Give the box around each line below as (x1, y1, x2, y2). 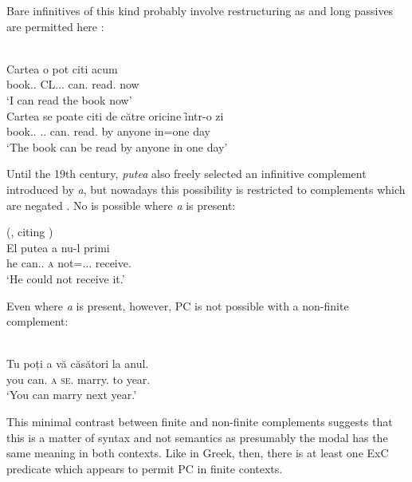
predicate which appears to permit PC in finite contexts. (6, 460, 283, 476)
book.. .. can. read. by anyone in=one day (6, 123, 210, 140)
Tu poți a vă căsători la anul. (6, 355, 149, 372)
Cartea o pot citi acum (6, 60, 118, 77)
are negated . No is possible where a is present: (6, 196, 236, 213)
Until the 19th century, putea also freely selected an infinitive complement (6, 165, 367, 182)
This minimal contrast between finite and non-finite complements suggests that (6, 413, 393, 430)
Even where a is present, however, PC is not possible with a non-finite (6, 297, 349, 314)
